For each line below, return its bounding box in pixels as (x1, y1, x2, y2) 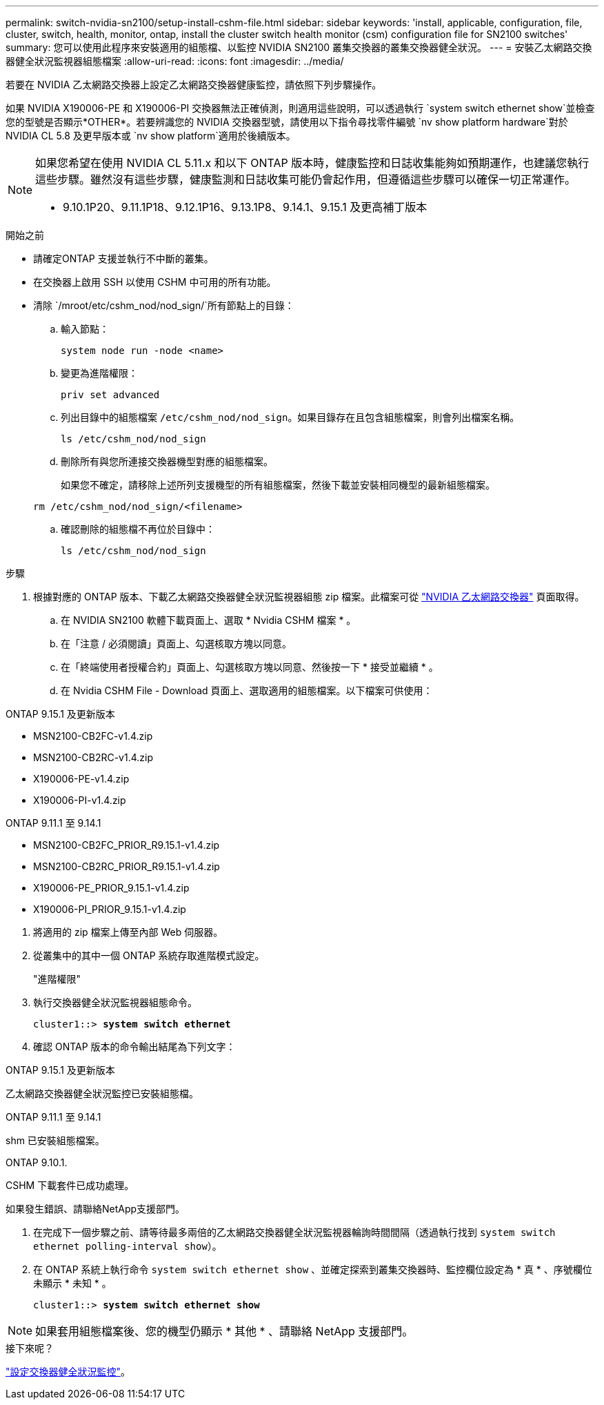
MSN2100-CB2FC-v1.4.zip (33, 730, 153, 742)
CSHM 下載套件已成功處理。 (6, 1179, 134, 1191)
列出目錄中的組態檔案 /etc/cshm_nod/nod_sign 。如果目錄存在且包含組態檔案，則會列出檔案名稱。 (61, 411, 520, 423)
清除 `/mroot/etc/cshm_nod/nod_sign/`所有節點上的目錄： (33, 299, 294, 311)
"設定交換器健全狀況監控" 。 (6, 1366, 131, 1377)
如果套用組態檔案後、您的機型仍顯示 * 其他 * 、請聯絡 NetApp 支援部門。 (35, 1324, 414, 1338)
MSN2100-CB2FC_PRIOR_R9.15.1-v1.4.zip (33, 839, 220, 851)
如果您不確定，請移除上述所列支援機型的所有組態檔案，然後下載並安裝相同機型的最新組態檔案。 (61, 479, 495, 491)
